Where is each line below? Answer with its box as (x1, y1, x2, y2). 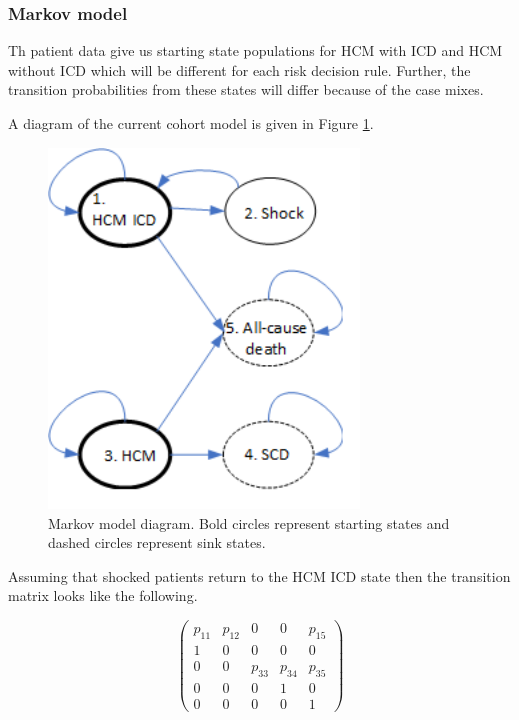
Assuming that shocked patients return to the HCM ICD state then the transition (8, 565, 511, 586)
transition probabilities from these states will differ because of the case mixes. (8, 79, 484, 100)
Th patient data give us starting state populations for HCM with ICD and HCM (8, 40, 503, 61)
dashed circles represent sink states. (48, 532, 266, 553)
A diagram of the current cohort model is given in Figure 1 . (8, 113, 374, 133)
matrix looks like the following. (8, 585, 198, 606)
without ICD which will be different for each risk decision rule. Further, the (8, 59, 471, 80)
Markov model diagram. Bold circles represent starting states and (48, 512, 450, 533)
